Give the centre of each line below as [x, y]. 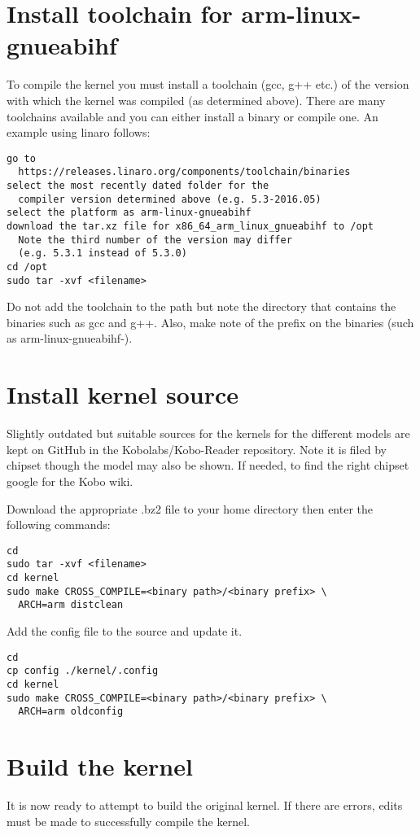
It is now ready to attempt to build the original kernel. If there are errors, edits [205, 805]
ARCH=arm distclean [71, 605]
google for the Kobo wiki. [70, 481]
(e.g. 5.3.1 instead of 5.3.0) [103, 254]
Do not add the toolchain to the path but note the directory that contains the [201, 306]
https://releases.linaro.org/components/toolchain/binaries [184, 172]
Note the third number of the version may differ [155, 240]
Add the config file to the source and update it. [125, 631]
